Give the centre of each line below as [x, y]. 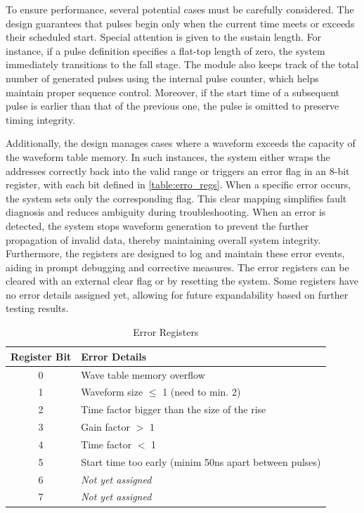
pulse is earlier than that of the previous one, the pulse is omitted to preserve [173, 106]
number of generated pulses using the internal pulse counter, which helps [162, 78]
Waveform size [112, 392]
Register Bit [41, 356]
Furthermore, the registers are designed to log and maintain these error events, [175, 253]
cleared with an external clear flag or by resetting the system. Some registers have [182, 281]
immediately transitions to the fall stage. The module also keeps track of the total [182, 64]
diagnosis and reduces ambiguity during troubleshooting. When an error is [166, 212]
